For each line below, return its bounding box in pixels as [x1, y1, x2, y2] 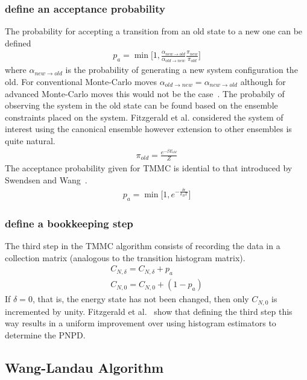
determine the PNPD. [5, 328, 86, 341]
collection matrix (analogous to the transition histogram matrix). [5, 251, 245, 264]
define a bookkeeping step [5, 215, 133, 230]
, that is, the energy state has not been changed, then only [32, 293, 249, 305]
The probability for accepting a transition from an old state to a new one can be [5, 25, 303, 37]
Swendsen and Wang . [5, 174, 87, 186]
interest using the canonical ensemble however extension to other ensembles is [5, 122, 292, 135]
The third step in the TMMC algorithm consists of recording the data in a [5, 239, 280, 252]
